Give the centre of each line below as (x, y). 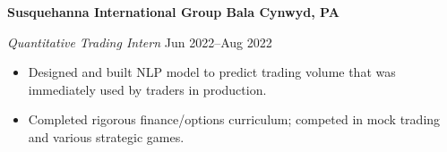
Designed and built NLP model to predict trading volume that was (212, 72)
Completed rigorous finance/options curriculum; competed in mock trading (234, 119)
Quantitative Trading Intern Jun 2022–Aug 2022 (140, 42)
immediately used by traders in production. (147, 89)
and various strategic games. (106, 136)
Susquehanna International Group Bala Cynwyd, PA (173, 12)
